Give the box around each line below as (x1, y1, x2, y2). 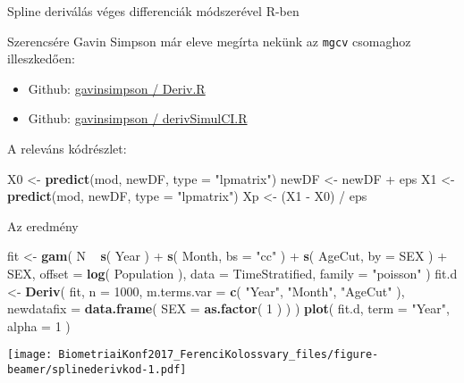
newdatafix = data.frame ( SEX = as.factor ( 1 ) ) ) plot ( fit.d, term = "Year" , (7, 299, 450, 318)
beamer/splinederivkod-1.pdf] (7, 363, 187, 377)
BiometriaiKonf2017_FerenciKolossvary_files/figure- (58, 348, 379, 362)
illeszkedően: (7, 49, 75, 68)
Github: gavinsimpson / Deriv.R (28, 79, 206, 97)
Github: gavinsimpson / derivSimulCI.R (28, 109, 248, 128)
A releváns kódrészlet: (7, 139, 127, 158)
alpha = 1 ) (7, 316, 71, 335)
